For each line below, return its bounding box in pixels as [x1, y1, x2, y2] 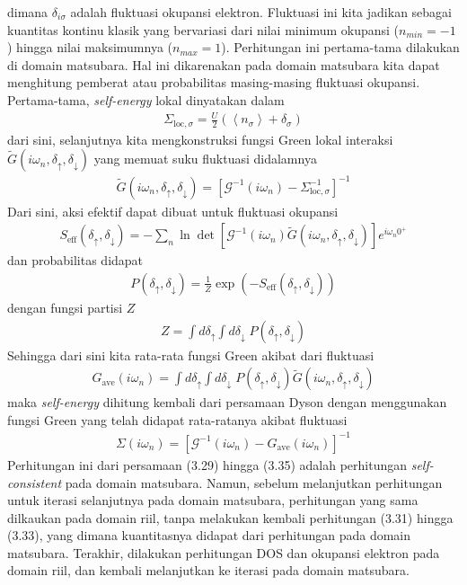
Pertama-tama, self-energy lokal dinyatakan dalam [7, 90, 285, 109]
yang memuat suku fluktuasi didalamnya [93, 149, 317, 168]
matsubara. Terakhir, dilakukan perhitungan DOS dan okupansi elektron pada [7, 543, 440, 562]
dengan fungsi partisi [7, 297, 123, 316]
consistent [7, 473, 62, 492]
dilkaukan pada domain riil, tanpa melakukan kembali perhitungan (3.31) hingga [7, 508, 454, 527]
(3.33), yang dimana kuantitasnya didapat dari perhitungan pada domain [7, 526, 411, 545]
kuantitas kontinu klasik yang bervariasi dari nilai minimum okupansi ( [7, 20, 400, 39]
